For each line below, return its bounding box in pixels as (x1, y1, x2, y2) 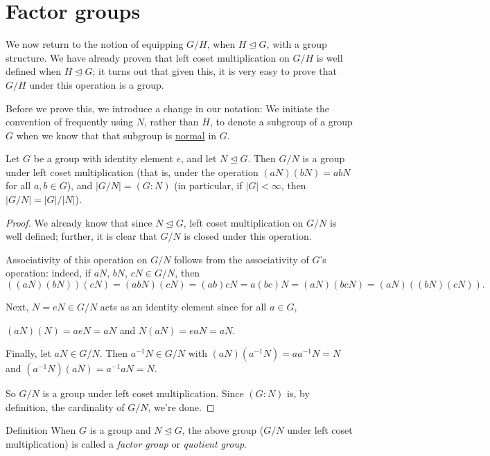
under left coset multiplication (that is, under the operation (6, 164, 259, 179)
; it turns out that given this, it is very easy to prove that (92, 64, 337, 78)
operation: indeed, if (6, 265, 91, 280)
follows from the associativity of (174, 252, 309, 266)
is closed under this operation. (184, 229, 312, 243)
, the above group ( (182, 423, 264, 437)
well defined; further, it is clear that (6, 229, 157, 243)
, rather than (144, 114, 199, 129)
